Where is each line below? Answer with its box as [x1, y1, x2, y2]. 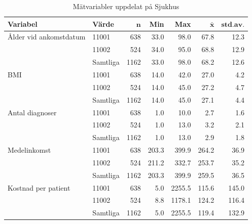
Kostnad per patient [8, 182, 70, 193]
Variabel [8, 18, 38, 29]
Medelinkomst [8, 145, 51, 155]
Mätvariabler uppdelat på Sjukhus [73, 1, 179, 11]
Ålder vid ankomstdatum [8, 31, 86, 42]
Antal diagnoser [8, 107, 57, 117]
